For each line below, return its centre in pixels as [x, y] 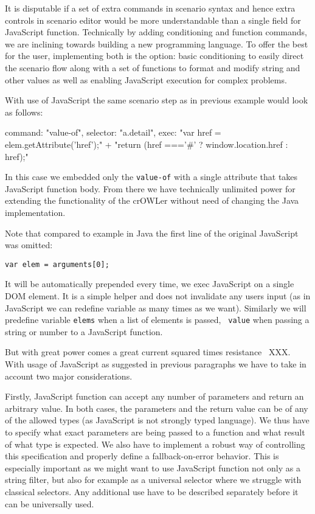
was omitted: [29, 245]
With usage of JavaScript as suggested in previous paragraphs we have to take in [156, 364]
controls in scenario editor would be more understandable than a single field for [153, 20]
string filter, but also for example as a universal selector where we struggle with [153, 480]
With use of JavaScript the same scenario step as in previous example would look [157, 100]
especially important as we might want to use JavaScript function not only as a [153, 467]
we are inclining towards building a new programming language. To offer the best [157, 43]
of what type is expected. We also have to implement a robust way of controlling [155, 444]
